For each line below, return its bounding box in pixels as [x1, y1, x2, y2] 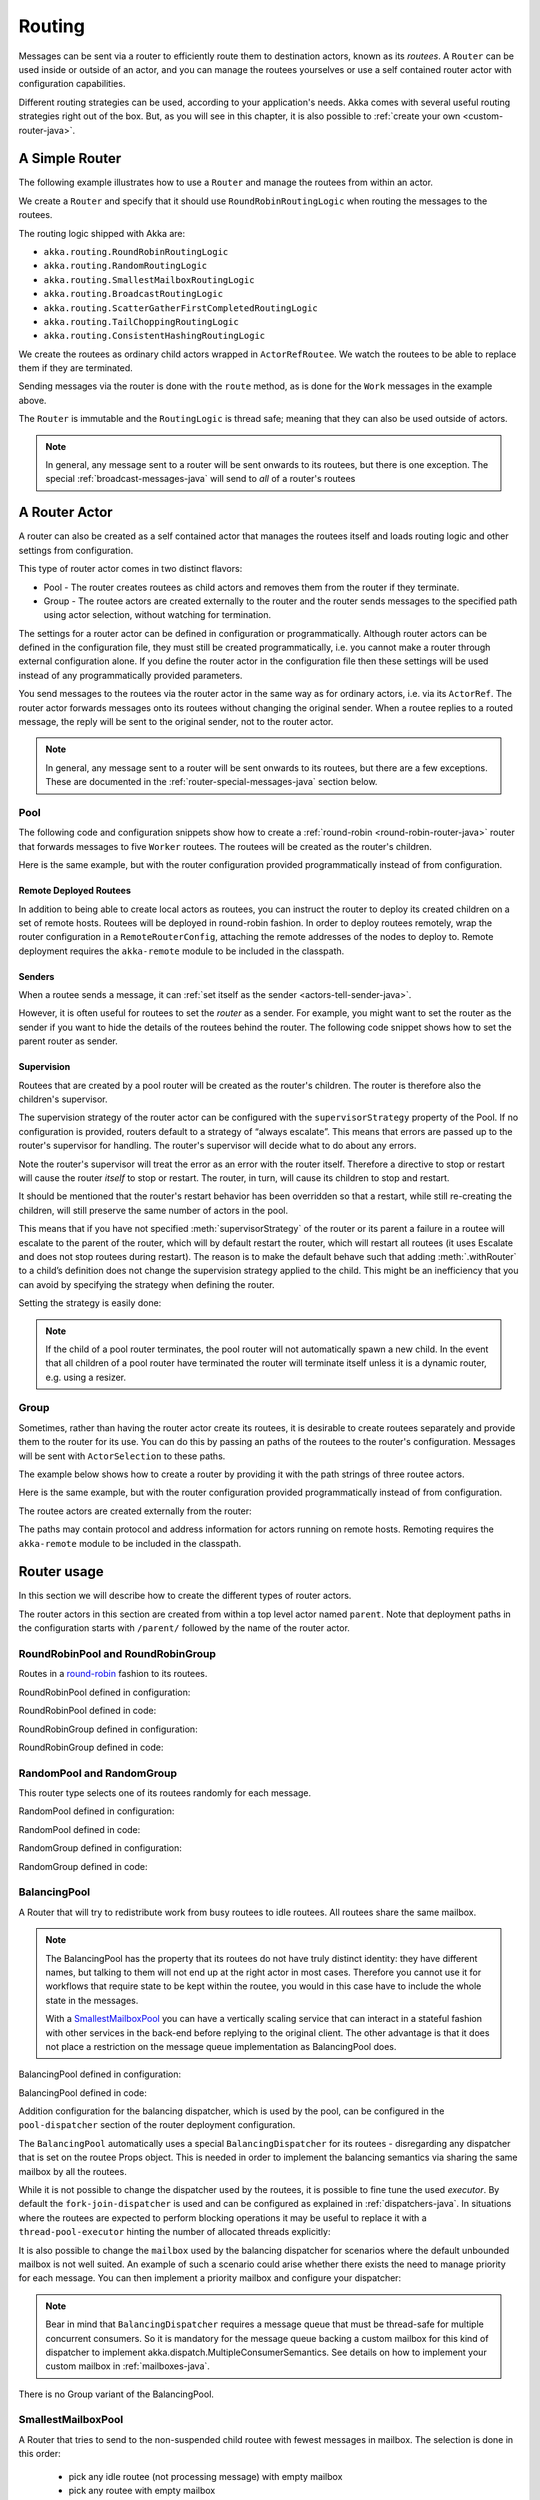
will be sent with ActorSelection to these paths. [18, 1450, 226, 1462]
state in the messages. [45, 1994, 139, 2006]
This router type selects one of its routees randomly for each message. [18, 1787, 312, 1799]
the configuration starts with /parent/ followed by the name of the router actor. [18, 1622, 350, 1634]
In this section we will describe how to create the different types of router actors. [18, 1590, 352, 1602]
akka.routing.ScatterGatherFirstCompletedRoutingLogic [43, 302, 319, 314]
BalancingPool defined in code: [18, 2086, 147, 2099]
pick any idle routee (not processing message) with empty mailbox [68, 2470, 343, 2482]
